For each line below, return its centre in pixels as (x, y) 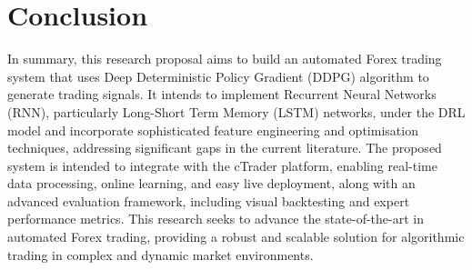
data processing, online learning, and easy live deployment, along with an (211, 183)
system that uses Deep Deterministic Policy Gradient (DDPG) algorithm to (218, 76)
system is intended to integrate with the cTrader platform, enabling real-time (222, 165)
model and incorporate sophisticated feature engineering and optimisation (213, 130)
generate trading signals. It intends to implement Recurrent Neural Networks (222, 94)
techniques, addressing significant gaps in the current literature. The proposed (225, 148)
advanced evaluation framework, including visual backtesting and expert (209, 200)
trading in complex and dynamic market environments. (161, 254)
